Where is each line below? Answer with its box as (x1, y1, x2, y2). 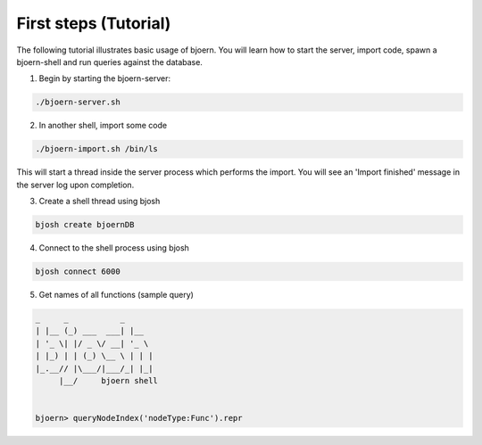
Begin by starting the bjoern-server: (38, 73, 171, 84)
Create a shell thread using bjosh (38, 196, 161, 207)
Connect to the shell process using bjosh (38, 243, 189, 253)
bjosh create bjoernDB (35, 219, 135, 230)
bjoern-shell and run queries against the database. (16, 56, 203, 67)
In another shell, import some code (38, 120, 168, 131)
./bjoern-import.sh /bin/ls (35, 144, 158, 154)
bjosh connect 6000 (35, 267, 120, 276)
